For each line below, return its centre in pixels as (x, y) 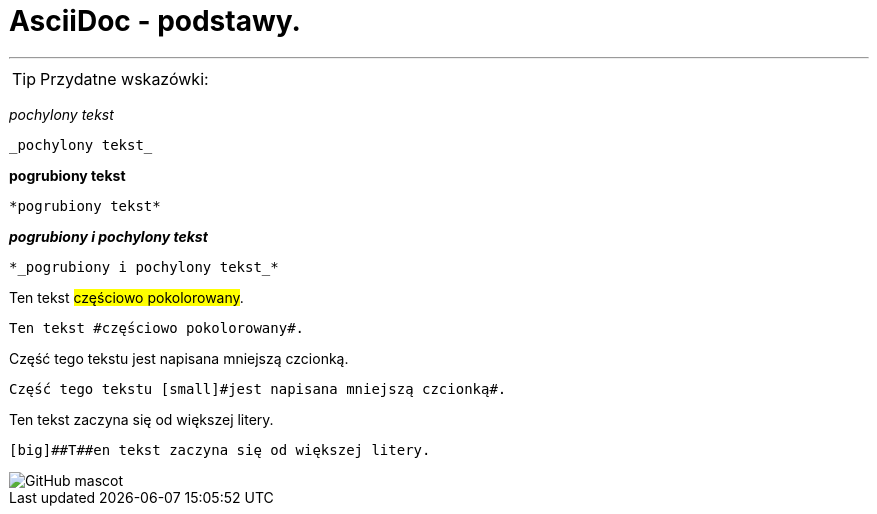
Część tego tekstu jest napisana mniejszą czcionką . (179, 358)
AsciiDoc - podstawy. (155, 21)
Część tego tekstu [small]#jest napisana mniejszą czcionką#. (258, 388)
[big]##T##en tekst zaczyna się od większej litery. (220, 449)
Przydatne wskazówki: (124, 78)
